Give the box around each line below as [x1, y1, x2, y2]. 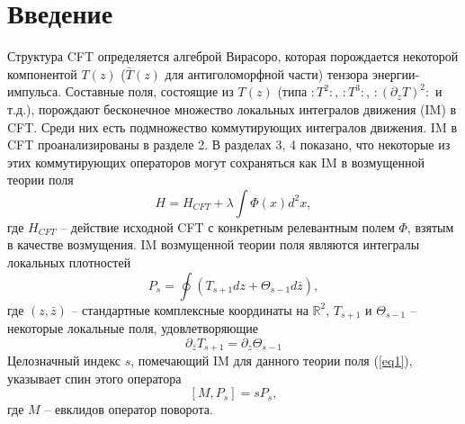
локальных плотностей [7, 253, 131, 272]
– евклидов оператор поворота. [44, 400, 213, 419]
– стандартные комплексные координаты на [71, 300, 309, 319]
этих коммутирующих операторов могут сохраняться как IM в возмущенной [7, 152, 425, 171]
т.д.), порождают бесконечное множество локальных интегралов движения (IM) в [7, 99, 457, 118]
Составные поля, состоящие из [65, 82, 234, 101]
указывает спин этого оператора [7, 368, 182, 387]
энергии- [371, 64, 420, 83]
